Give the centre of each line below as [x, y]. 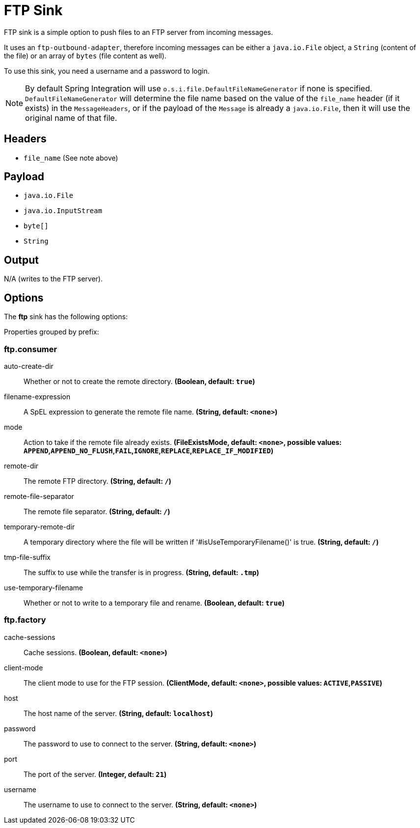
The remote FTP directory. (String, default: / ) [98, 481]
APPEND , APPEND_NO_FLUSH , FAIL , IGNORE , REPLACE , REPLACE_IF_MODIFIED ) [149, 450]
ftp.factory [25, 620]
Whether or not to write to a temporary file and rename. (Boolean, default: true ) [154, 603]
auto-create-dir [29, 366]
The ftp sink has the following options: [66, 317]
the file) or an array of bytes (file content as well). [85, 55]
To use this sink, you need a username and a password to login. [107, 71]
